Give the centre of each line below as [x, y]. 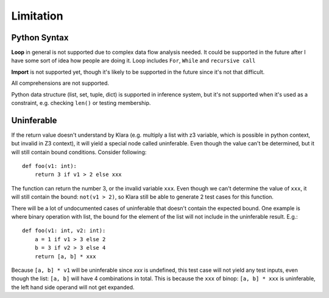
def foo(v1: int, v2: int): [64, 231]
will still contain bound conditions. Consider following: [79, 152]
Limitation [37, 16]
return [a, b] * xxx [65, 256]
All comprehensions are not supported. [60, 83]
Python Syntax [40, 38]
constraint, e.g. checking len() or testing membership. [81, 103]
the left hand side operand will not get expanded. [73, 287]
